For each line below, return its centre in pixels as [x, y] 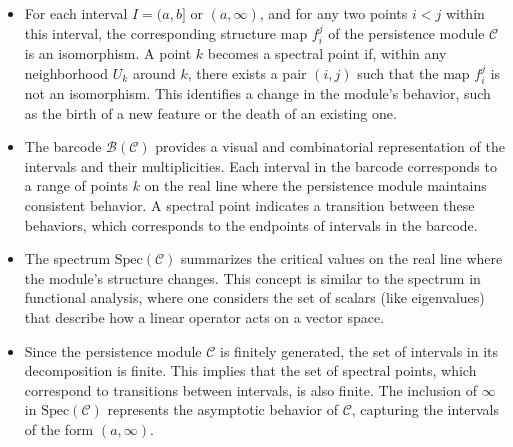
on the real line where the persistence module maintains [315, 185]
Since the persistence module [113, 350]
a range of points [76, 185]
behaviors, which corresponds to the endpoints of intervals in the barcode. [251, 224]
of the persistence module [406, 32]
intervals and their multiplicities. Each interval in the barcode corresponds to [260, 165]
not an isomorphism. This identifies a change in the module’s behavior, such [257, 93]
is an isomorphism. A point [108, 53]
